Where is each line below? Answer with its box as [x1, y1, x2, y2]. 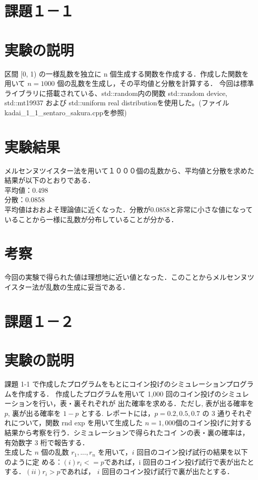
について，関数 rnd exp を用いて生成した [11, 417, 143, 428]
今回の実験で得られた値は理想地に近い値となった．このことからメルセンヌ [4, 272, 248, 282]
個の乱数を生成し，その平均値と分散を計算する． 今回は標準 [57, 78, 254, 88]
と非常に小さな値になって [169, 204, 253, 214]
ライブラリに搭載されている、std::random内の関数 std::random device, [4, 87, 228, 98]
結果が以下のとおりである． [4, 175, 95, 185]
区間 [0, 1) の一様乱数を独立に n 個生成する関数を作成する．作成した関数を [4, 68, 249, 79]
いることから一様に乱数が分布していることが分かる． [4, 214, 178, 224]
